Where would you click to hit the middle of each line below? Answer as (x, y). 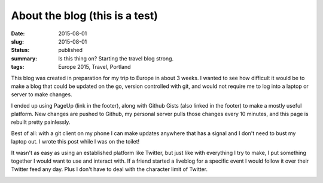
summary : (24, 58)
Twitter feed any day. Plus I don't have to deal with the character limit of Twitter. (109, 169)
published (71, 50)
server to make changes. (42, 94)
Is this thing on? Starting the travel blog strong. (116, 58)
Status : (20, 50)
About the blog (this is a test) (84, 16)
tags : (18, 67)
